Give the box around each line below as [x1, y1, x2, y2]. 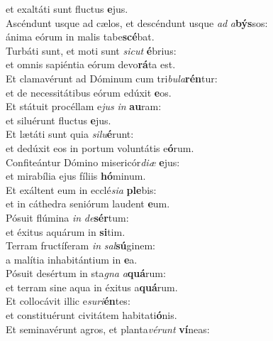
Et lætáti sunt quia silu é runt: [6, 126, 134, 141]
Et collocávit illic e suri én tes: [6, 293, 130, 308]
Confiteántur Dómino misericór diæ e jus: [6, 154, 180, 169]
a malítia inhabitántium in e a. [6, 251, 138, 266]
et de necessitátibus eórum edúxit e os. [6, 85, 172, 99]
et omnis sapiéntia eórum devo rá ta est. [6, 57, 176, 72]
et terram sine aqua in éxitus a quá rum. [6, 279, 178, 294]
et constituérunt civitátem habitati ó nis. [6, 308, 177, 323]
